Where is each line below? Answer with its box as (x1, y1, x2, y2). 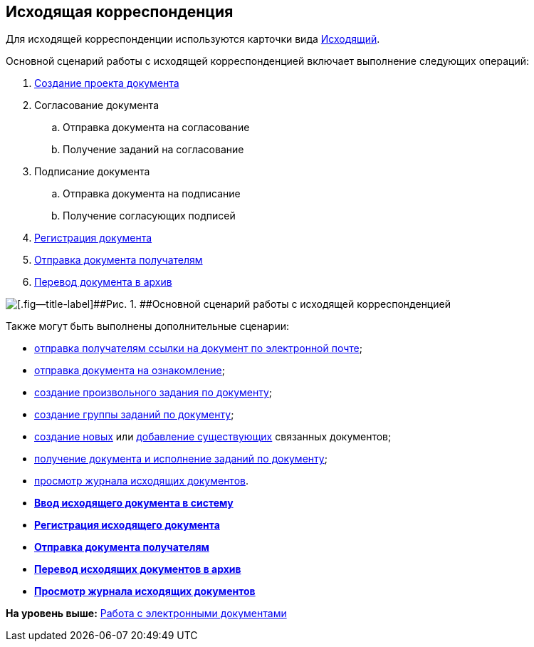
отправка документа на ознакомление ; (34, 364, 225, 377)
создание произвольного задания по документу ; (34, 386, 273, 399)
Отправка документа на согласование (63, 121, 250, 134)
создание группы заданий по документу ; (34, 408, 234, 421)
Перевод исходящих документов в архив (34, 563, 241, 576)
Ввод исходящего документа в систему (34, 497, 234, 509)
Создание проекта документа (34, 77, 179, 90)
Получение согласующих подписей (63, 209, 236, 222)
